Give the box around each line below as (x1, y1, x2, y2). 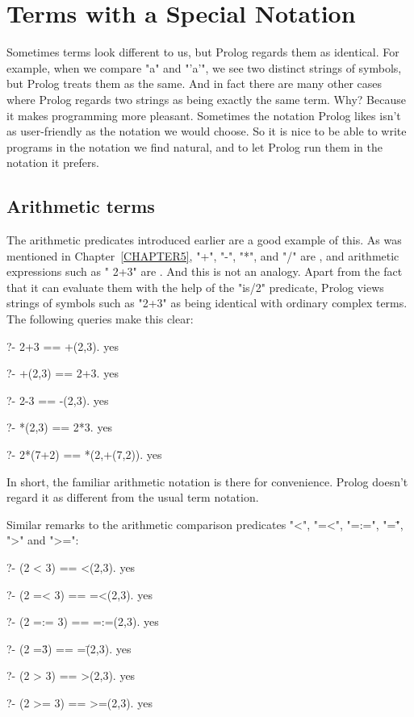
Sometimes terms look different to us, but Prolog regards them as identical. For (6, 44, 399, 60)
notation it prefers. (6, 154, 99, 171)
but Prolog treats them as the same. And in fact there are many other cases (6, 75, 383, 92)
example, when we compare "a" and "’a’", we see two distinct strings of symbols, (6, 59, 402, 76)
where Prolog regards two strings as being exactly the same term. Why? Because (6, 90, 406, 107)
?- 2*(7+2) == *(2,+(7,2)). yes (6, 446, 162, 463)
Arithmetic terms (6, 194, 155, 219)
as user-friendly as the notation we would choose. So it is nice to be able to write (6, 123, 407, 140)
